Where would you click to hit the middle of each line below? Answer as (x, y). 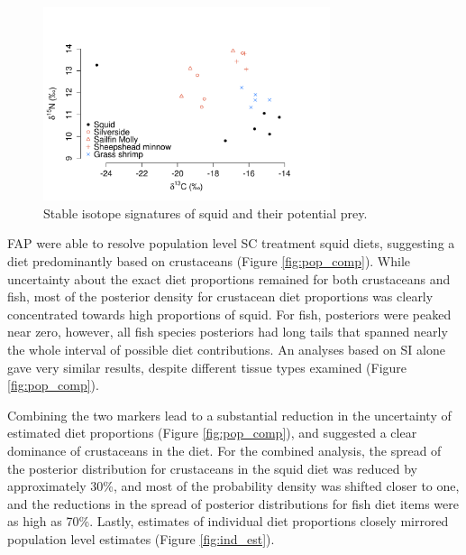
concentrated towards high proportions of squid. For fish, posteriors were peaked (229, 314)
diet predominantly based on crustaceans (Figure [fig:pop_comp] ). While (209, 261)
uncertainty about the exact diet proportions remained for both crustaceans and (229, 278)
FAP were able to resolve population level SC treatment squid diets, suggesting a (231, 243)
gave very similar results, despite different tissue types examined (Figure (207, 367)
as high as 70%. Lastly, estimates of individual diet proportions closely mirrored (228, 521)
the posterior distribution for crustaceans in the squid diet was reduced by (212, 468)
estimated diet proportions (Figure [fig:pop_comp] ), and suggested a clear (212, 433)
